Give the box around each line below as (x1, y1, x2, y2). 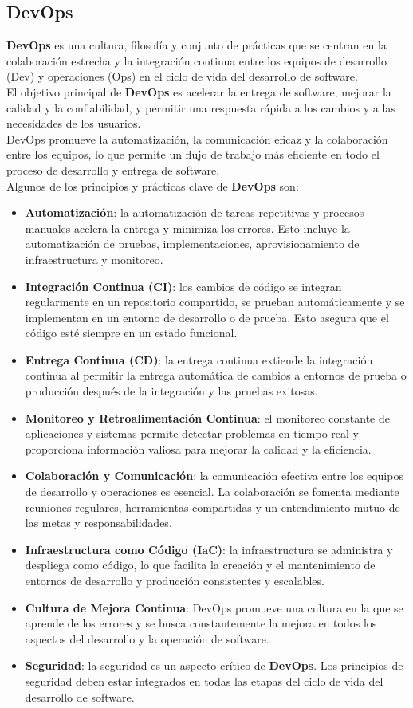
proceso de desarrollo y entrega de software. (6, 161, 220, 178)
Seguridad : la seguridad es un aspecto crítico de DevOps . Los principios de (25, 657, 403, 674)
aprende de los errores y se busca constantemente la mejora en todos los (25, 615, 377, 631)
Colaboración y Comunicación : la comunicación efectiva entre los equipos (25, 467, 403, 484)
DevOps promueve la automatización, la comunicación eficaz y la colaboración (6, 130, 388, 147)
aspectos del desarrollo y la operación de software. (25, 630, 269, 647)
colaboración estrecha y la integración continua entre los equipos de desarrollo (6, 52, 387, 69)
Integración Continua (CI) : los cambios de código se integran (25, 277, 342, 294)
